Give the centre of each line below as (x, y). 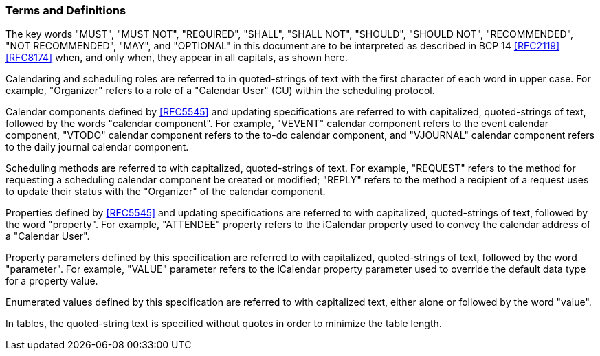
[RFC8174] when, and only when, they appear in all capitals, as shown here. (177, 58)
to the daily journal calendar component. (97, 147)
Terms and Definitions (66, 10)
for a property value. (52, 281)
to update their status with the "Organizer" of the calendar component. (166, 192)
